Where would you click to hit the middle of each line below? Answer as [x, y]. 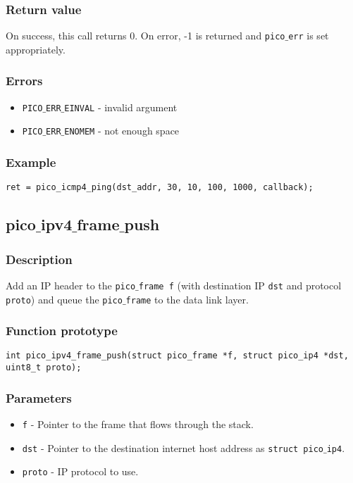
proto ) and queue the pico [64, 299]
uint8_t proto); [44, 368]
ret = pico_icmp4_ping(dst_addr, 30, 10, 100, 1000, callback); [160, 188]
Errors [24, 81]
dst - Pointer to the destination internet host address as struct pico [173, 447]
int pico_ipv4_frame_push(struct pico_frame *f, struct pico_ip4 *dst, [177, 356]
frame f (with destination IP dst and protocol [240, 285]
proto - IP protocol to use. [80, 471]
